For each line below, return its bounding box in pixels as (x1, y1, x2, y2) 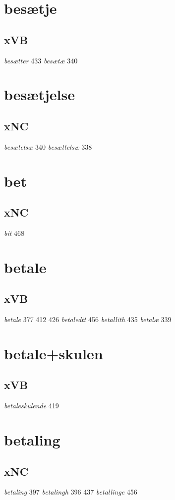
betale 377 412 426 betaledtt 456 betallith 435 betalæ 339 (4, 314, 172, 325)
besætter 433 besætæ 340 (4, 55, 78, 65)
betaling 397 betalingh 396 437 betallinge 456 (4, 487, 137, 497)
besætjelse (4, 84, 75, 105)
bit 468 (4, 227, 25, 238)
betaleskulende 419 (4, 400, 59, 411)
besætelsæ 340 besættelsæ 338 (4, 141, 92, 152)
